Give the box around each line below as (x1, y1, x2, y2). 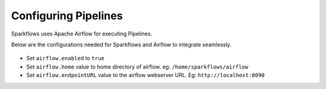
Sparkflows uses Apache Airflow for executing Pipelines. (11, 30, 153, 37)
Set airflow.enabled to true (26, 55, 105, 62)
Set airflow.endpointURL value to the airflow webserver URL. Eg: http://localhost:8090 (26, 72, 265, 79)
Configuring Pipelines (11, 9, 123, 22)
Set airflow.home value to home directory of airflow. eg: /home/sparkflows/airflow (26, 63, 249, 70)
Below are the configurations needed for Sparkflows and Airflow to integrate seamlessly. (11, 41, 232, 48)
